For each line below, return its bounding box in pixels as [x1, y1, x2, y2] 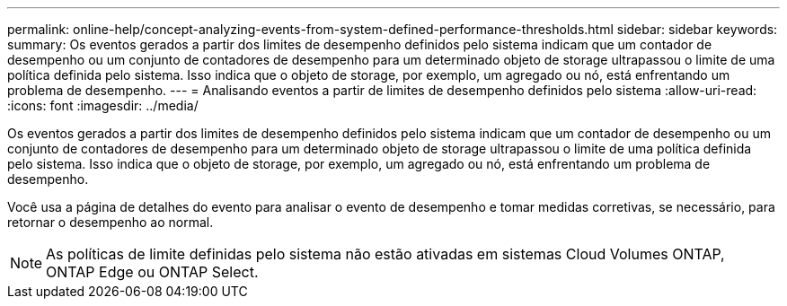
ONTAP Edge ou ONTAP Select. [46, 263, 259, 281]
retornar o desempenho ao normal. [7, 214, 214, 230]
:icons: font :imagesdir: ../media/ [7, 98, 199, 113]
